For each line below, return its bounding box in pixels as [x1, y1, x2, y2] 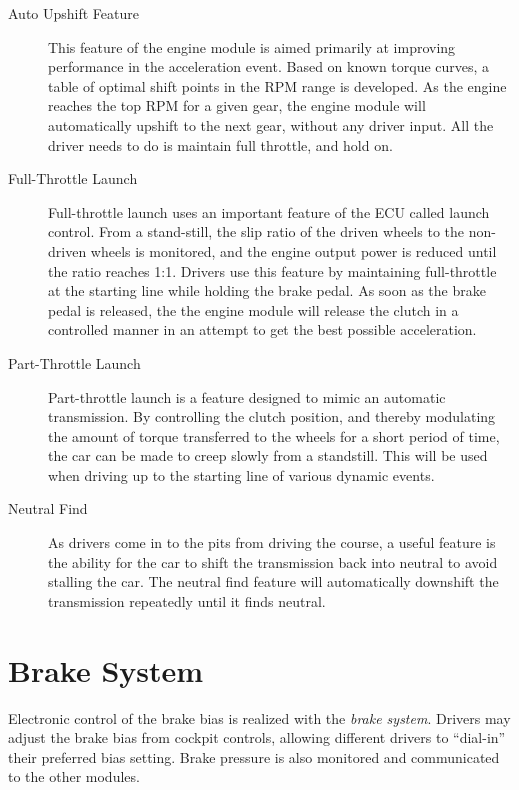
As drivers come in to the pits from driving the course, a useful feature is [48, 532, 496, 553]
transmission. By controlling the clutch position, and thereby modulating [48, 406, 496, 427]
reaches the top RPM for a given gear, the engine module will [48, 95, 426, 116]
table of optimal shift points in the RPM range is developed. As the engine [48, 75, 507, 96]
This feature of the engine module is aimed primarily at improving [48, 36, 456, 57]
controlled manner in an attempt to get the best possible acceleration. [48, 319, 477, 340]
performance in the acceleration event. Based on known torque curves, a [48, 56, 490, 77]
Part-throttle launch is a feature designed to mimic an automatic [48, 386, 446, 407]
